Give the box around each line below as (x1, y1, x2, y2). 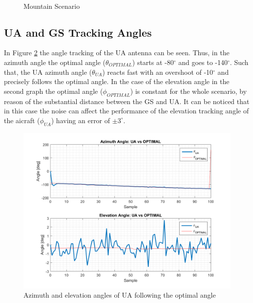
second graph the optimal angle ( (4, 86, 103, 96)
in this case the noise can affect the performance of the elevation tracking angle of (4, 106, 249, 116)
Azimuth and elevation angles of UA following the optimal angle (23, 290, 216, 300)
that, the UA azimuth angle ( (4, 66, 92, 77)
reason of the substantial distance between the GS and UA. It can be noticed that (4, 96, 250, 106)
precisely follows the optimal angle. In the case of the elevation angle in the (4, 76, 230, 87)
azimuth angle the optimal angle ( (4, 57, 106, 67)
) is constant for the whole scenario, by (130, 86, 247, 96)
